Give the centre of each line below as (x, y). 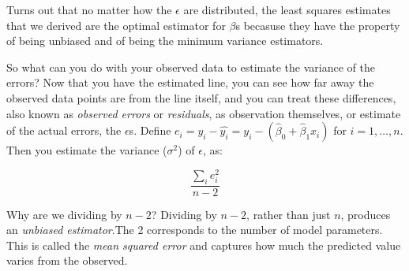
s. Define (150, 130)
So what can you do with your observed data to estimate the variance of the (191, 67)
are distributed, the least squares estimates (287, 9)
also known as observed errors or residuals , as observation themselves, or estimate (204, 113)
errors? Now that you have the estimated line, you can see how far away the (190, 82)
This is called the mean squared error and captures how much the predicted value (204, 245)
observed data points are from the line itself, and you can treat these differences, (201, 97)
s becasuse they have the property (318, 25)
